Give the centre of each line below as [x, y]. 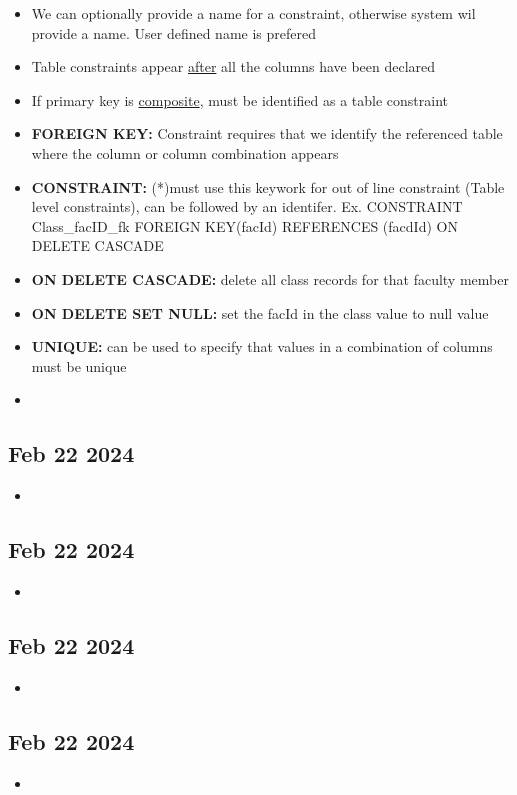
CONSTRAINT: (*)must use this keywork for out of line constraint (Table [268, 186]
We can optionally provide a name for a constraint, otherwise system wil [253, 13]
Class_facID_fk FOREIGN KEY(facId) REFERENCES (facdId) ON [244, 225]
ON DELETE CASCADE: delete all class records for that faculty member [270, 278]
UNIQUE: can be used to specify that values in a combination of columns [262, 346]
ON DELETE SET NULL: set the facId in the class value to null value [260, 312]
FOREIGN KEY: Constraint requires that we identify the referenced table [267, 133]
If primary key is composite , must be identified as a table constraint [240, 99]
